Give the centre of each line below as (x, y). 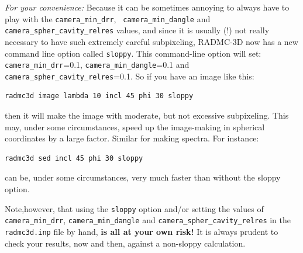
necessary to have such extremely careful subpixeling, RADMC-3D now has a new (151, 41)
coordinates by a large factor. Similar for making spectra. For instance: (132, 138)
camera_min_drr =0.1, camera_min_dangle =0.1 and (97, 65)
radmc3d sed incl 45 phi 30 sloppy (74, 158)
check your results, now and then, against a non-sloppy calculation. (125, 243)
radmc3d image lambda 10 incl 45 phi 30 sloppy (99, 96)
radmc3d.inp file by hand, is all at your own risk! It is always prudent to (142, 231)
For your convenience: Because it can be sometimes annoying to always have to (147, 7)
